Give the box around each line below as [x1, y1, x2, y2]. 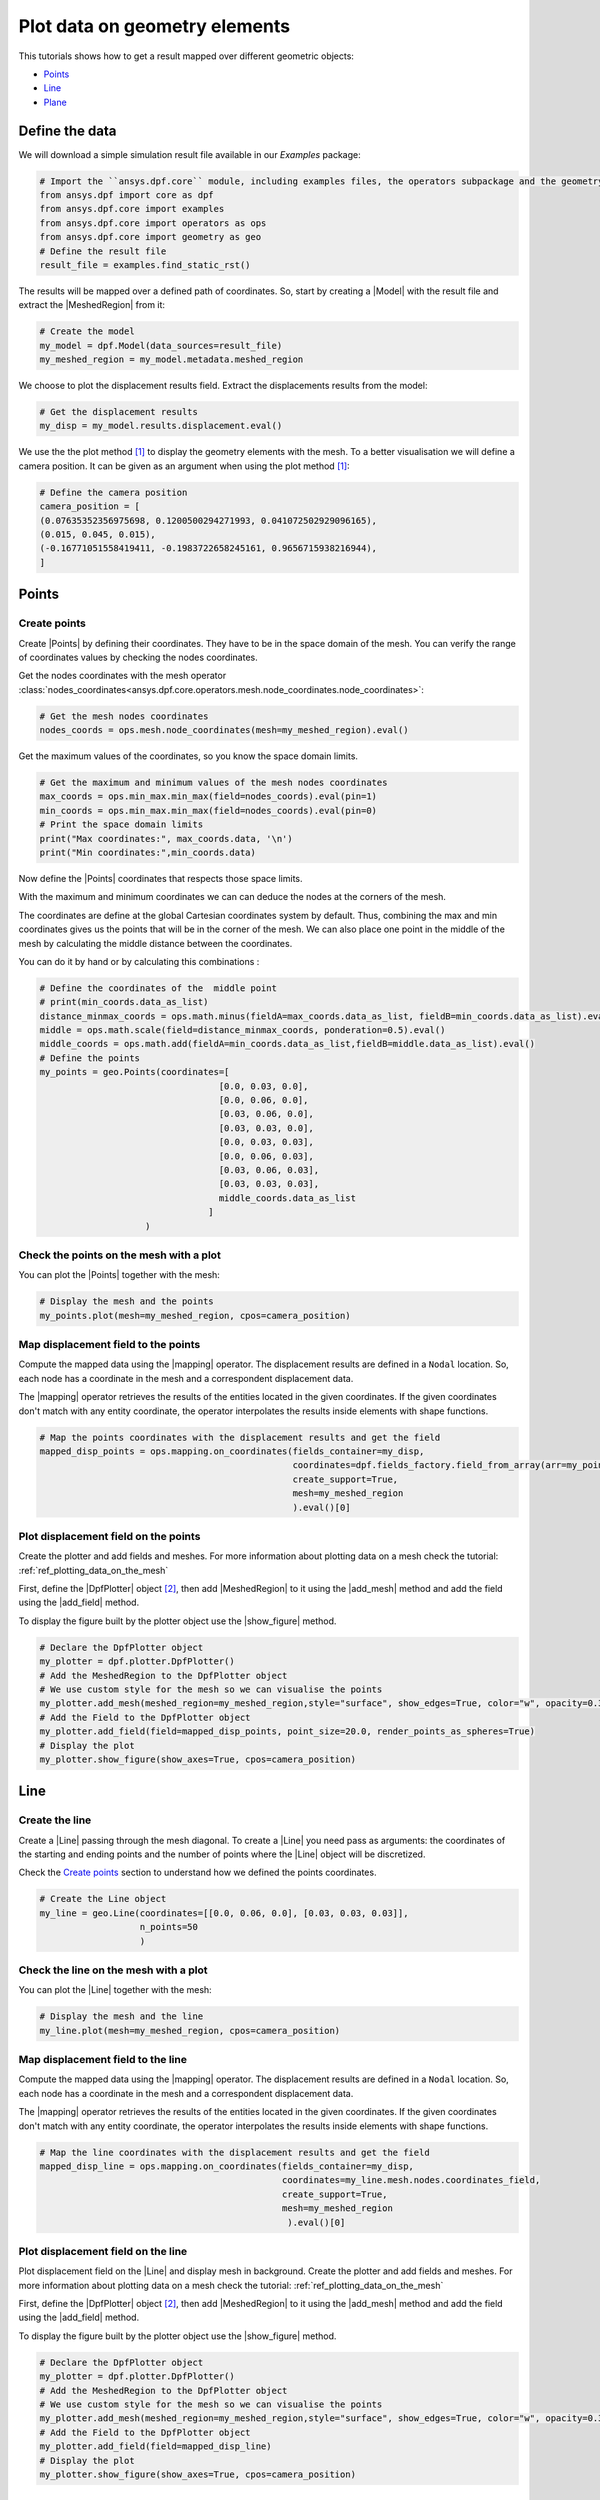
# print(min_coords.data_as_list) [39, 996, 209, 1008]
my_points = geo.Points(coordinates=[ [39, 1066, 230, 1078]
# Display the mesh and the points [39, 1296, 214, 1307]
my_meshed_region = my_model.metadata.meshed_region [39, 354, 304, 365]
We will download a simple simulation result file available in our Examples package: [18, 148, 361, 160]
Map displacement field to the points [18, 1338, 201, 1352]
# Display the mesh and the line [39, 2011, 204, 2022]
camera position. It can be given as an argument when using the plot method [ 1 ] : [18, 460, 350, 472]
